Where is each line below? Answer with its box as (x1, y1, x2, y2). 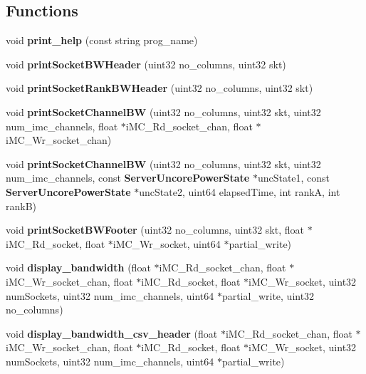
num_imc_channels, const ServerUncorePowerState (6, 170, 250, 185)
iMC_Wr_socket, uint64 (113, 236, 221, 251)
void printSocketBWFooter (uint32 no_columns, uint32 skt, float (6, 222, 304, 237)
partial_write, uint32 (221, 288, 315, 303)
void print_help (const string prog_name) (6, 33, 198, 48)
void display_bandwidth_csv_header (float (6, 326, 218, 341)
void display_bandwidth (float (6, 260, 151, 275)
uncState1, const (257, 170, 330, 185)
